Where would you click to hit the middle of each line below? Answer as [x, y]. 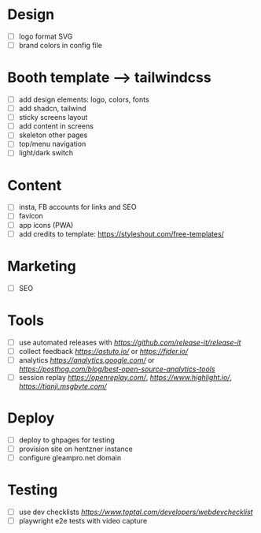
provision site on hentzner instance [75, 449]
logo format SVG [46, 36]
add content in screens [56, 126]
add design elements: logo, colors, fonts [84, 99]
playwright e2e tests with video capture [83, 520]
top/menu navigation [52, 144]
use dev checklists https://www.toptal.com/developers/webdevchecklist [136, 512]
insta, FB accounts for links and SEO [77, 207]
